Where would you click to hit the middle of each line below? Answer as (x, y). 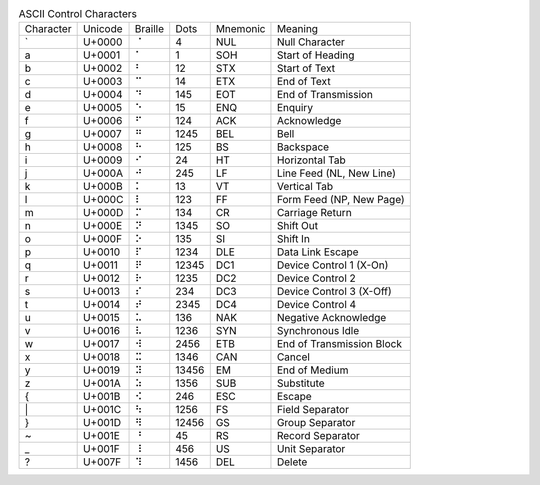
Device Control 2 (316, 278)
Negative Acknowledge (331, 318)
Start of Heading (315, 55)
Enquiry (295, 108)
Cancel (293, 357)
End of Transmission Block (339, 344)
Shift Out (297, 226)
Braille (149, 29)
